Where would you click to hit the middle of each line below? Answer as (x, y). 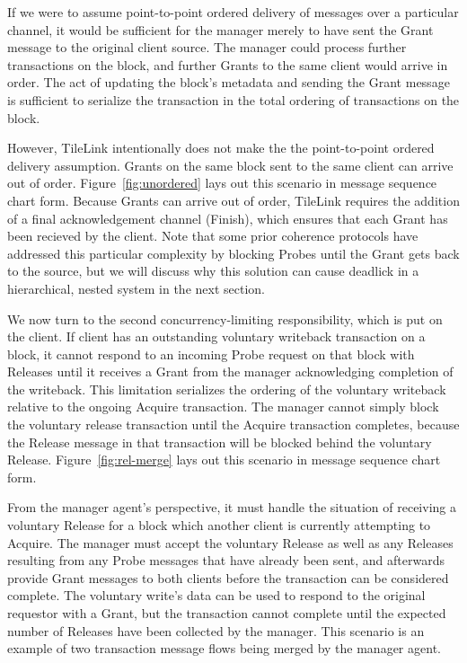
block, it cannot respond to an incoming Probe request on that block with (211, 354)
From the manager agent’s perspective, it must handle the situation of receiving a (232, 507)
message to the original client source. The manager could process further (207, 47)
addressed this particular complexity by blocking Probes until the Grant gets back (233, 253)
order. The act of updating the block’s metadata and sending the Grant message (229, 82)
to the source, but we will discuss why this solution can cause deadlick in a (213, 271)
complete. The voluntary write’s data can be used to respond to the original (216, 595)
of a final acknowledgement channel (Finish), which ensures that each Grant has (228, 218)
